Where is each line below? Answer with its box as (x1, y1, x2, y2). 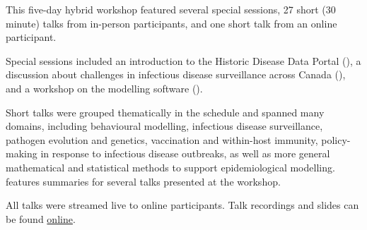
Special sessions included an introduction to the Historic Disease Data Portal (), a (6, 53, 361, 68)
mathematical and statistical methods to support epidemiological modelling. (6, 159, 335, 174)
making (6, 146, 37, 161)
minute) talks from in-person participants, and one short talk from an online (6, 16, 337, 30)
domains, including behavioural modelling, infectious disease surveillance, (6, 119, 323, 133)
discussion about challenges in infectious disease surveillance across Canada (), (6, 67, 346, 82)
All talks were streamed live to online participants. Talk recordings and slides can (6, 198, 359, 212)
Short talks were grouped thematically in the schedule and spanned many (6, 104, 325, 119)
